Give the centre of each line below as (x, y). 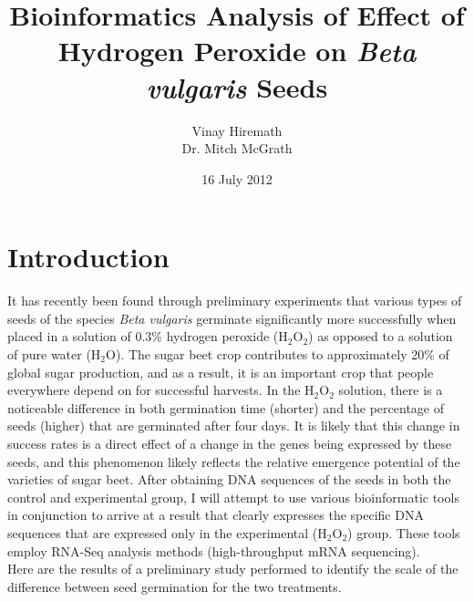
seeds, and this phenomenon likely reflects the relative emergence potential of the (234, 461)
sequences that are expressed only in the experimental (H (167, 532)
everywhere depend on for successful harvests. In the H (161, 390)
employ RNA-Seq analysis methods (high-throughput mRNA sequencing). (214, 550)
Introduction (88, 257)
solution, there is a (391, 390)
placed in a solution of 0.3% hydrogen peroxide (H (148, 336)
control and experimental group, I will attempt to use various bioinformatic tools (233, 497)
